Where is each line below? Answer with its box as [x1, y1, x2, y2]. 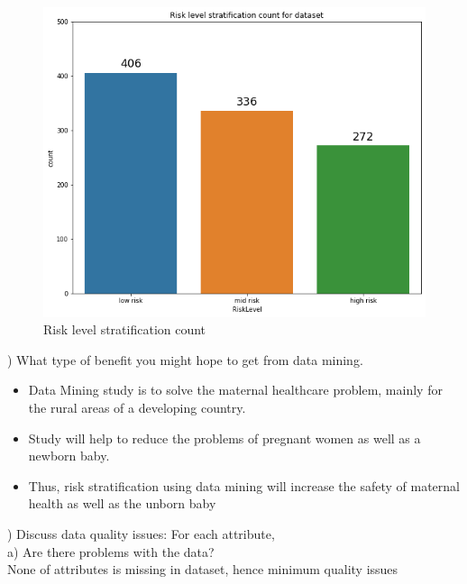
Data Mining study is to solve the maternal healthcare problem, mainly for [28, 380, 443, 399]
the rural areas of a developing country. [28, 398, 246, 416]
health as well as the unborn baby [28, 494, 216, 513]
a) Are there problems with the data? [7, 542, 215, 561]
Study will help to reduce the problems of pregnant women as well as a [28, 428, 421, 447]
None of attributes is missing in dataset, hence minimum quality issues [7, 560, 398, 579]
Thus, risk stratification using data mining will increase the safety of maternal [28, 476, 460, 495]
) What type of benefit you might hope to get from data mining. [7, 350, 363, 369]
